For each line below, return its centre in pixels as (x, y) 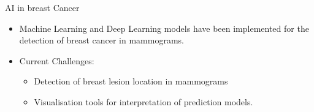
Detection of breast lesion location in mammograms (131, 81)
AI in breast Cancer (42, 7)
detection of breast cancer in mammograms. (101, 40)
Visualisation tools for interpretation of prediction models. (144, 101)
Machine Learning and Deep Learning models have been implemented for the (164, 28)
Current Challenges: (57, 60)
